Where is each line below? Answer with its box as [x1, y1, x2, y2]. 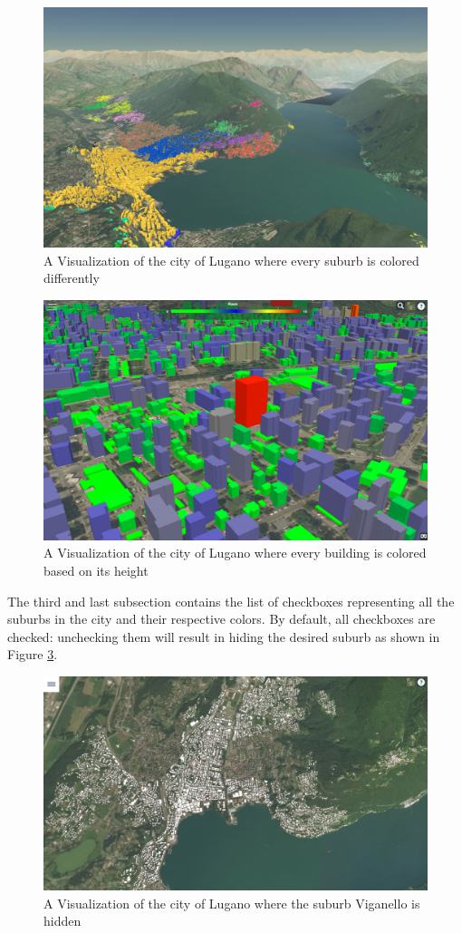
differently [43, 268, 100, 287]
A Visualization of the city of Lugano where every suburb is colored [43, 250, 419, 269]
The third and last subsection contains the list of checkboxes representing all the [7, 591, 455, 610]
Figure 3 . [7, 645, 58, 664]
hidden [43, 911, 82, 930]
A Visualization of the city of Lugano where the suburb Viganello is [43, 893, 420, 912]
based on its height [43, 560, 149, 579]
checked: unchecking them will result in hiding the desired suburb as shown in [7, 627, 440, 646]
